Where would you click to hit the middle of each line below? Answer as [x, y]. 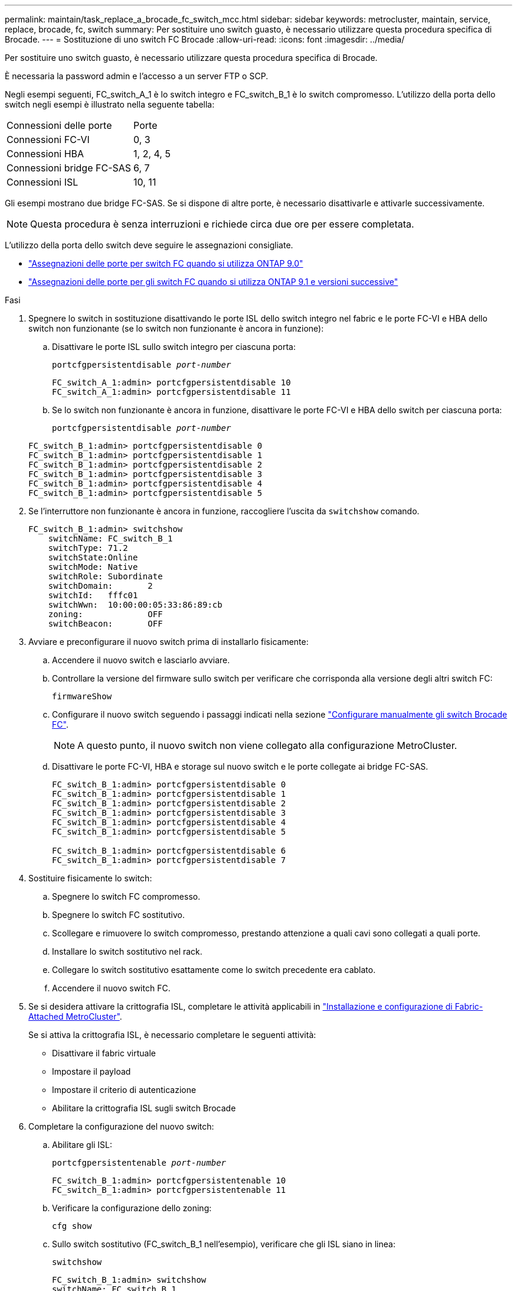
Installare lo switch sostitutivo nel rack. [127, 951]
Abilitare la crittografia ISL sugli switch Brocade [144, 1108]
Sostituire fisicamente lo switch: [90, 878]
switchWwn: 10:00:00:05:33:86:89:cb [135, 605]
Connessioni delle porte [59, 125]
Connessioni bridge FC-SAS [69, 168]
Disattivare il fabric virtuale [104, 1053]
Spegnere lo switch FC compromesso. [126, 896]
